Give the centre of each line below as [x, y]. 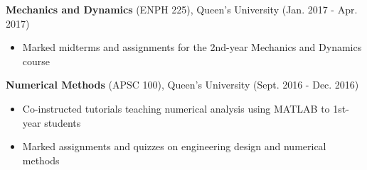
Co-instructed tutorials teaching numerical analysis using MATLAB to [176, 108]
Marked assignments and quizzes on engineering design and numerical [174, 146]
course [36, 61]
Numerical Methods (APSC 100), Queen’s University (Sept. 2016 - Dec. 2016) [182, 85]
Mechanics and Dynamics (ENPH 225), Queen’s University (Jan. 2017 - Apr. [182, 9]
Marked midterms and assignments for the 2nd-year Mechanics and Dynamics [192, 47]
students [63, 122]
